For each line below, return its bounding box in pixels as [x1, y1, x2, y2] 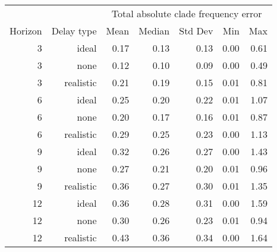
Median [138, 24, 170, 37]
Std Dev [179, 24, 213, 37]
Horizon [10, 24, 42, 37]
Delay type [51, 24, 97, 37]
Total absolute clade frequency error [111, 7, 262, 20]
